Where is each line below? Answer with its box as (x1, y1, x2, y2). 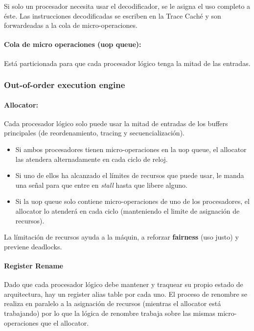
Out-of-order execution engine (4, 79, 125, 91)
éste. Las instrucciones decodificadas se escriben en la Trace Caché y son (4, 10, 221, 21)
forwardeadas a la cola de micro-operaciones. (4, 20, 138, 30)
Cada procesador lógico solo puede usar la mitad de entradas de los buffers (4, 118, 228, 128)
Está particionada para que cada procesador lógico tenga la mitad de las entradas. (4, 58, 251, 68)
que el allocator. (41, 317, 89, 328)
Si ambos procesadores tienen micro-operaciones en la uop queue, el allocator (15, 144, 247, 154)
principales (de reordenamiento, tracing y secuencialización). (4, 128, 185, 138)
